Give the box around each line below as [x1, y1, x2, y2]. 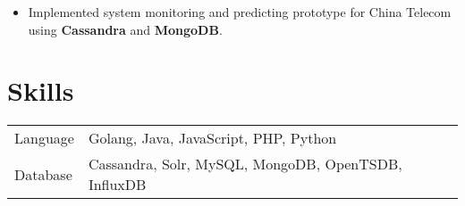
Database [14, 163, 72, 185]
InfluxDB [88, 174, 147, 195]
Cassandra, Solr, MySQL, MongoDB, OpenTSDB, [88, 153, 402, 175]
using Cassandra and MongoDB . [28, 20, 223, 38]
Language [14, 128, 74, 149]
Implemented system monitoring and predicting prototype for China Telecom [28, 3, 452, 21]
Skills [7, 72, 74, 109]
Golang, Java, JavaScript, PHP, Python [88, 128, 337, 149]
